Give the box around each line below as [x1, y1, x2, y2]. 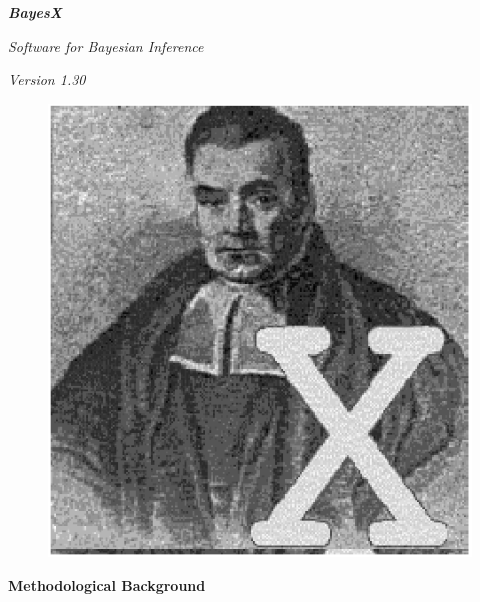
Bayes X [8, 2, 62, 22]
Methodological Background [8, 574, 206, 595]
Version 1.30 [8, 69, 86, 90]
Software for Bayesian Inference [8, 35, 204, 56]
